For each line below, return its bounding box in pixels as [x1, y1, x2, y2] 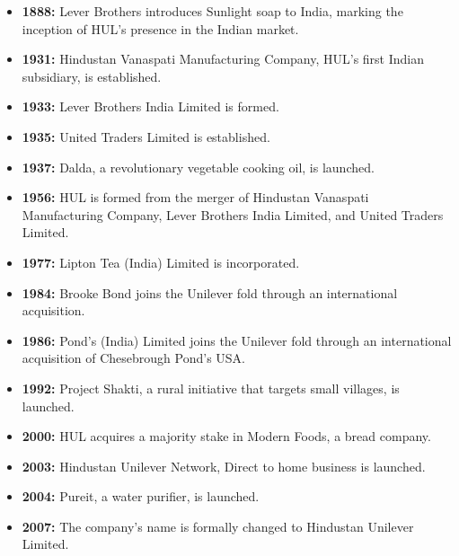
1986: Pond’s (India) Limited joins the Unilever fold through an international [22, 331, 452, 349]
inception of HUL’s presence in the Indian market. [22, 19, 299, 38]
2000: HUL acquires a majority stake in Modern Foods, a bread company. [22, 427, 431, 446]
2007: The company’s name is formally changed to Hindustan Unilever [22, 516, 414, 535]
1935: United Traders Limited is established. [22, 127, 270, 146]
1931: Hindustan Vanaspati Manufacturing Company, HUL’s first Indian [22, 49, 425, 68]
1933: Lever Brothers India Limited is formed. [22, 97, 279, 116]
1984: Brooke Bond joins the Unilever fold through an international [22, 283, 398, 302]
